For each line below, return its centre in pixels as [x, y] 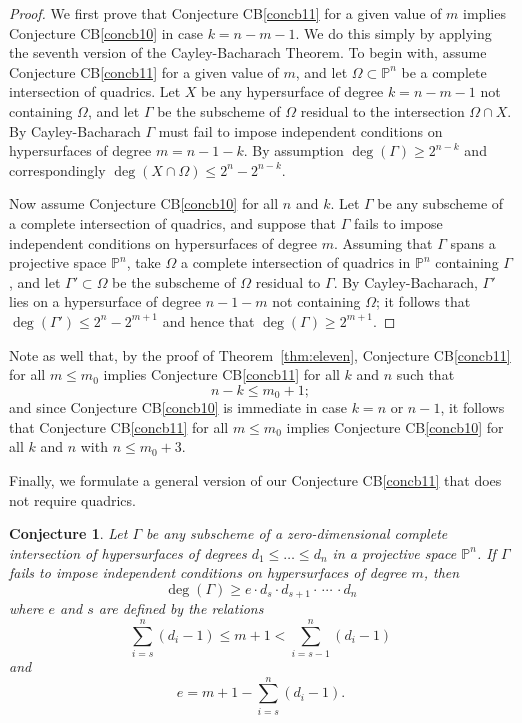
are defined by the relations [181, 608]
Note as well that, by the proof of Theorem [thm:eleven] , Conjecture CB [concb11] [260, 354]
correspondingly [57, 169]
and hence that [208, 320]
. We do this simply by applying [393, 32]
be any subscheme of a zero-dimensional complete [297, 533]
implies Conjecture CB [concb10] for [395, 426]
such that [425, 374]
